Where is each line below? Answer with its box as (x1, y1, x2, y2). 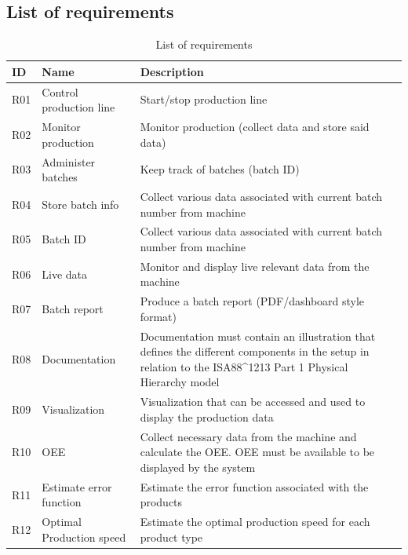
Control (42, 83, 78, 100)
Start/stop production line (140, 91, 268, 108)
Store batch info (42, 195, 119, 212)
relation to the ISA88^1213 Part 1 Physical (140, 358, 348, 374)
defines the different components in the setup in (140, 343, 370, 360)
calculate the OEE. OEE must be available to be (140, 444, 375, 460)
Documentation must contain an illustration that (140, 327, 376, 344)
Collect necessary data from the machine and (140, 428, 357, 444)
